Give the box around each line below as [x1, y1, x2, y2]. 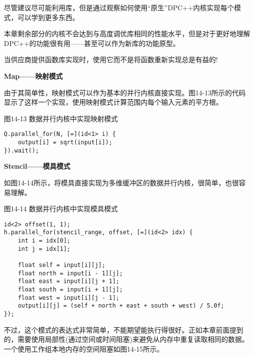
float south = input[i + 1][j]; [18, 286, 123, 293]
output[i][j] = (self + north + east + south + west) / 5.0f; [18, 302, 225, 310]
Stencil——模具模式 [4, 161, 70, 171]
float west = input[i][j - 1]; [18, 294, 120, 301]
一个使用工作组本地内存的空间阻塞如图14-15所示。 [4, 343, 164, 354]
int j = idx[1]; [18, 245, 71, 252]
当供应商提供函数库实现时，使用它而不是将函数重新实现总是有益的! [4, 54, 218, 65]
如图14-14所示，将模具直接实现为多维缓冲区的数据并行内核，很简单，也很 [4, 177, 239, 187]
